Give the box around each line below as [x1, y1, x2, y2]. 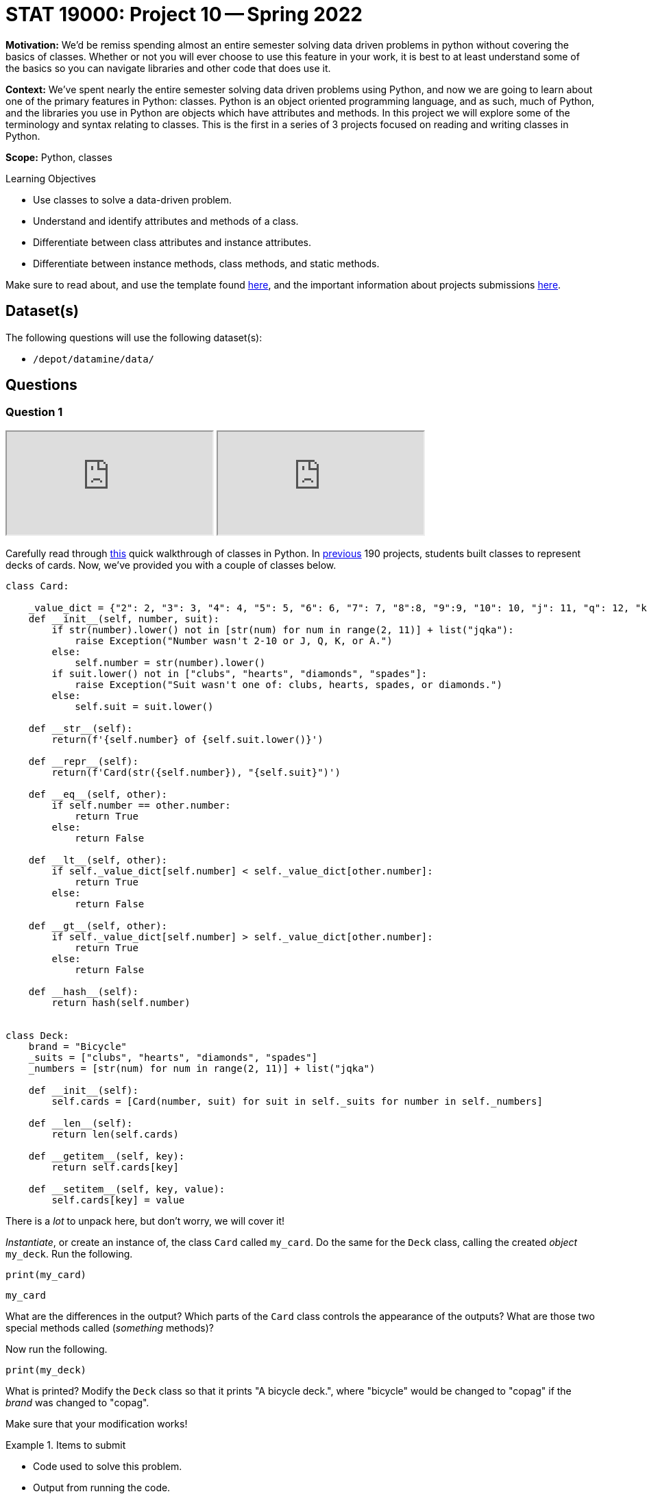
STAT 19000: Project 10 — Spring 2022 [5, 3, 363, 26]
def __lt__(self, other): [28, 854, 168, 866]
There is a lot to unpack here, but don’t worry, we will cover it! [5, 1214, 285, 1227]
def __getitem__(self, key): [28, 1150, 185, 1162]
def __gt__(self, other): [28, 920, 168, 931]
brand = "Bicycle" [28, 1040, 127, 1052]
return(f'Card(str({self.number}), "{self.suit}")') [51, 766, 341, 778]
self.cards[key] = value [51, 1194, 185, 1205]
